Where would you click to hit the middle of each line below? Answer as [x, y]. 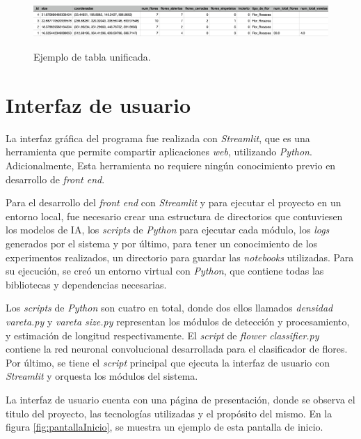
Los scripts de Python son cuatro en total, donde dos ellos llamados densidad [169, 308]
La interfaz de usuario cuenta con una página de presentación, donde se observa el [180, 399]
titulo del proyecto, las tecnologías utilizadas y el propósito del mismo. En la [169, 413]
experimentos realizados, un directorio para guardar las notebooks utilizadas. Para [180, 257]
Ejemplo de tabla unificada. [92, 57]
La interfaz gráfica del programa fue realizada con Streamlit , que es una [158, 138]
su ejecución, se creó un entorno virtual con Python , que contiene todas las [165, 271]
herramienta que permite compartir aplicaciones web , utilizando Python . [159, 152]
